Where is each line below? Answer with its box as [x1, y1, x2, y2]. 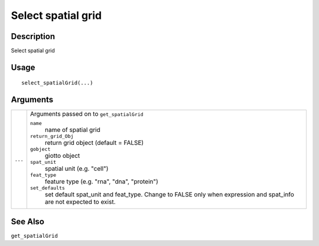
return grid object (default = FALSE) [44, 139, 144, 147]
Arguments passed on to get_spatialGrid [30, 110, 144, 118]
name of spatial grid [44, 126, 100, 134]
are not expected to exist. [44, 198, 116, 206]
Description [11, 31, 56, 41]
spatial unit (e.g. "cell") [44, 164, 109, 173]
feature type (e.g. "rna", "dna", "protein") [44, 177, 159, 186]
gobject [30, 146, 51, 153]
